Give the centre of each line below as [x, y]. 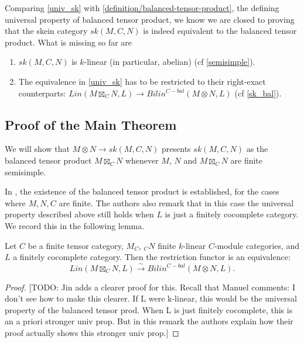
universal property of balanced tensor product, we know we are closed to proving [150, 19]
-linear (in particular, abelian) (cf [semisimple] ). [170, 62]
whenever [142, 160]
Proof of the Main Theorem [91, 124]
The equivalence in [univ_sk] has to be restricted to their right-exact [142, 81]
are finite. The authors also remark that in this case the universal [176, 202]
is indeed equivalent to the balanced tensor [220, 31]
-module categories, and [257, 245]
